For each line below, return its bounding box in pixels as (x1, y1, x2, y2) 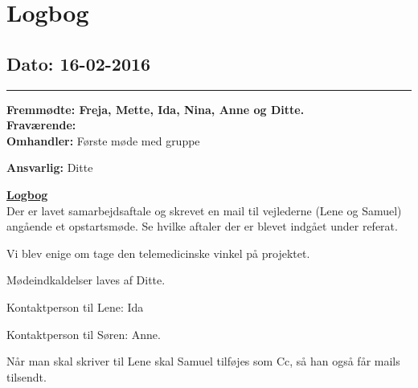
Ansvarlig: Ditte (6, 159, 93, 176)
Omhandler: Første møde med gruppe (6, 132, 200, 149)
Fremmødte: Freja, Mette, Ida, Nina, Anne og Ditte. (6, 100, 305, 117)
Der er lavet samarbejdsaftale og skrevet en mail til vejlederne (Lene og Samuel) (6, 202, 402, 219)
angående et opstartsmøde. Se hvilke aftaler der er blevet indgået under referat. (6, 218, 398, 235)
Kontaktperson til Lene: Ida (6, 298, 144, 315)
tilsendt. (6, 368, 47, 385)
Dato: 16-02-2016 (6, 51, 151, 76)
